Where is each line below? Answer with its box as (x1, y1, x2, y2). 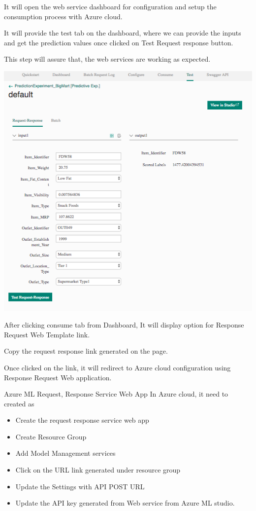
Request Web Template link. (4, 329, 90, 339)
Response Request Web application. (4, 372, 112, 382)
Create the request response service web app (15, 415, 149, 425)
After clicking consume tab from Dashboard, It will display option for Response (4, 320, 244, 330)
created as (4, 398, 34, 408)
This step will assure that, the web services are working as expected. (4, 54, 211, 64)
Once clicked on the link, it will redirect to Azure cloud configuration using (4, 362, 231, 372)
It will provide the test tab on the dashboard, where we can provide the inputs (4, 28, 241, 38)
